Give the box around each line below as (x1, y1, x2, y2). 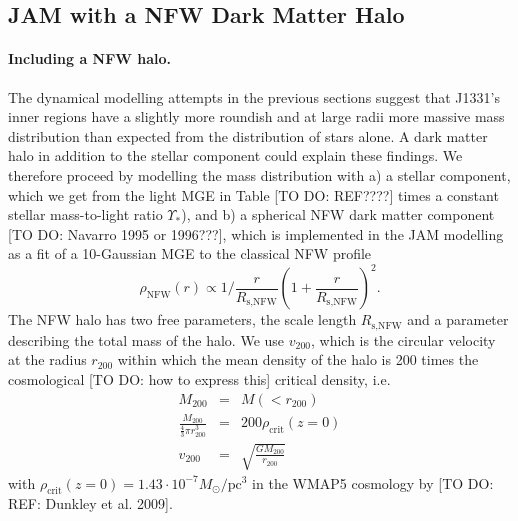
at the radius (8, 349, 87, 370)
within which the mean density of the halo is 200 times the (117, 349, 479, 370)
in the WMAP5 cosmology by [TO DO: (252, 472, 494, 493)
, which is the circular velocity (311, 329, 496, 350)
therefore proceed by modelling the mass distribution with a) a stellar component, (8, 164, 511, 185)
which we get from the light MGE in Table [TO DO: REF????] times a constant (8, 184, 499, 205)
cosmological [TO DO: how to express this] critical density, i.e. (8, 369, 391, 390)
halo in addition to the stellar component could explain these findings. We (8, 145, 463, 166)
